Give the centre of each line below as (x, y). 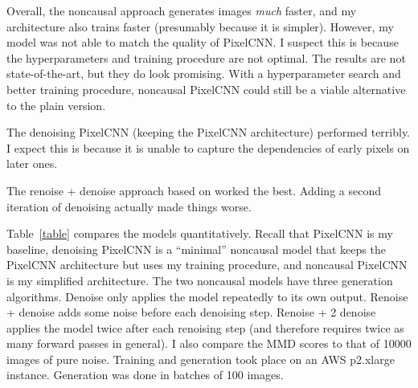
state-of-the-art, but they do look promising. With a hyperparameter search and (204, 74)
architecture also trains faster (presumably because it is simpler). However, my (200, 26)
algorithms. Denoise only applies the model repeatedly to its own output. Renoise (207, 296)
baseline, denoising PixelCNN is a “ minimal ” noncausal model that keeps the (196, 249)
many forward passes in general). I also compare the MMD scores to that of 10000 (209, 343)
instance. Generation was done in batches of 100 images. (145, 375)
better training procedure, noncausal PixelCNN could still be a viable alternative (206, 89)
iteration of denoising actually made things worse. (129, 206)
